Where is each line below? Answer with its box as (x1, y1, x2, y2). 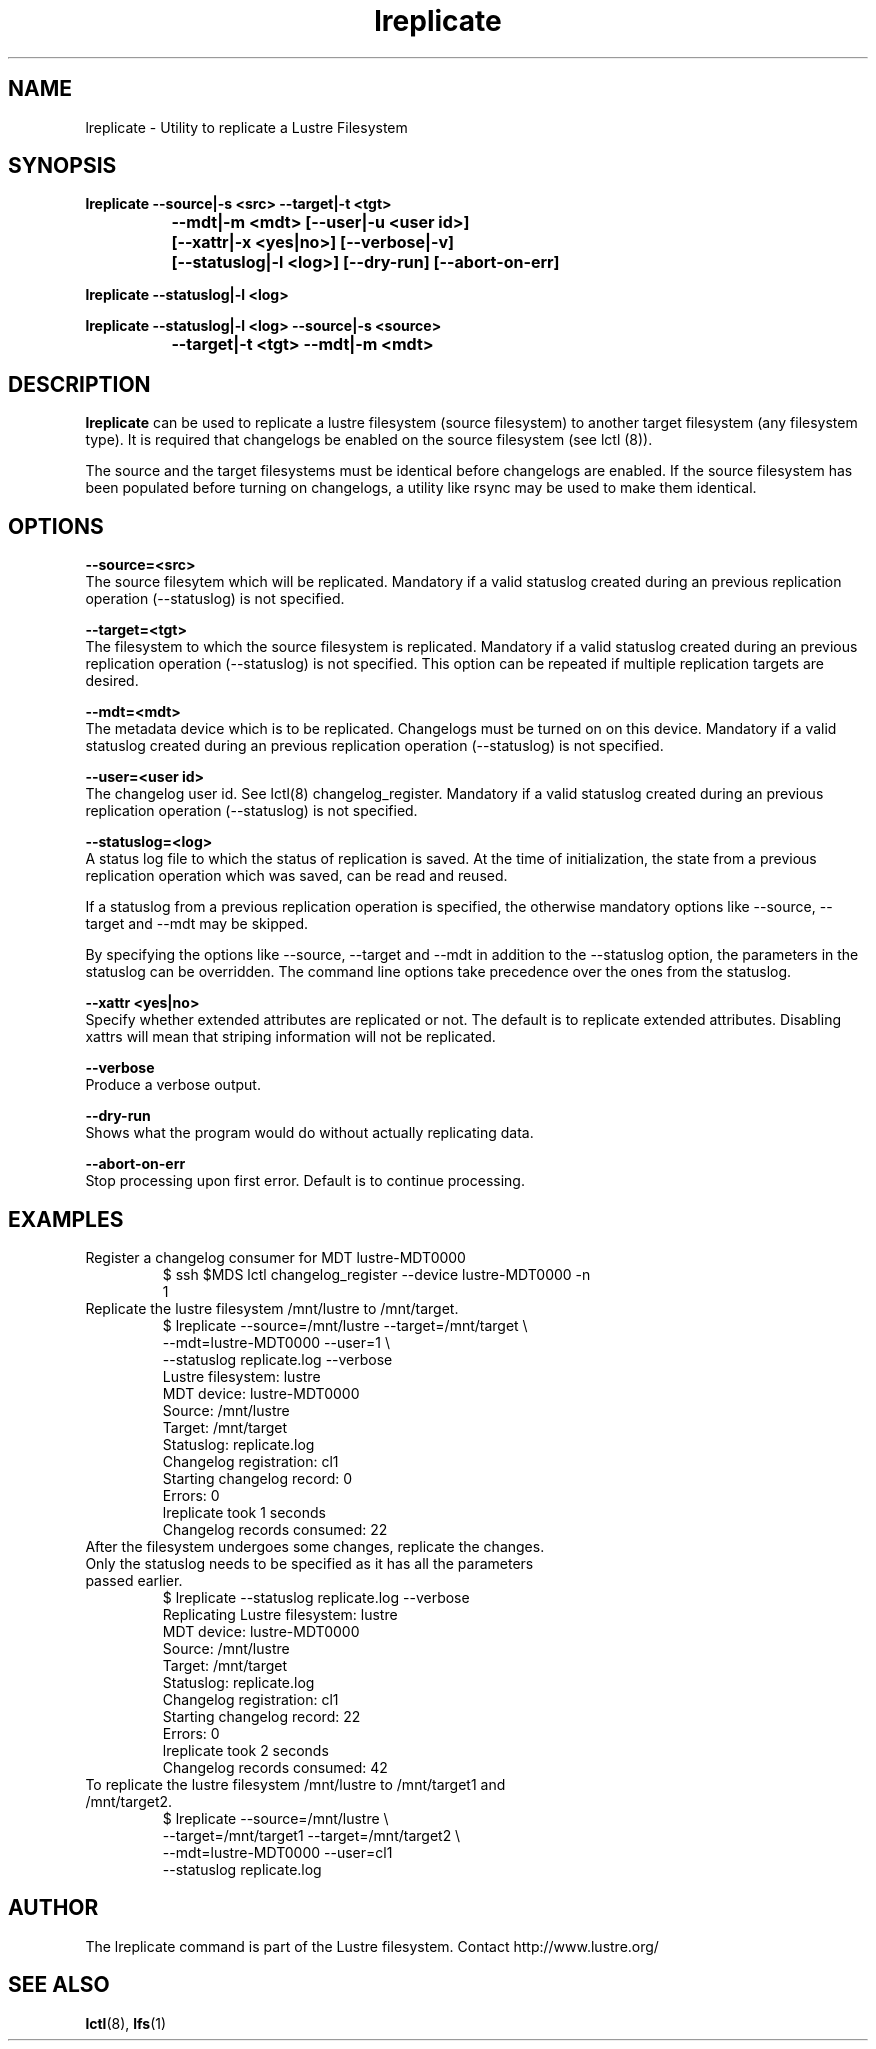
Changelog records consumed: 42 (162, 1758, 388, 1776)
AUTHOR (8, 1895, 99, 1921)
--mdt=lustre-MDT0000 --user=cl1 (162, 1843, 393, 1861)
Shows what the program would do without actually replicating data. (85, 1124, 534, 1142)
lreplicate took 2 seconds (162, 1741, 329, 1759)
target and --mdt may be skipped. (85, 915, 309, 933)
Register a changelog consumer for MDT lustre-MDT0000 (85, 1248, 466, 1266)
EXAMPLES (8, 1206, 124, 1232)
